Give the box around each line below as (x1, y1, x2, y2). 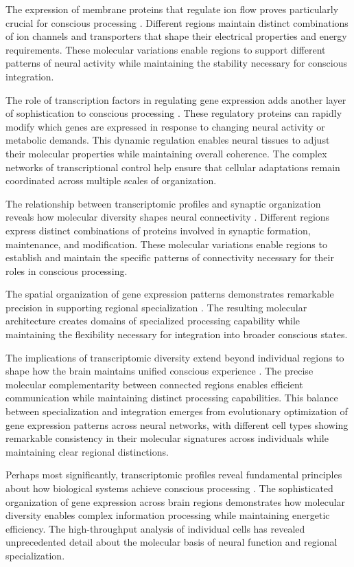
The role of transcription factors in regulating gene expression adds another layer (5, 92, 346, 107)
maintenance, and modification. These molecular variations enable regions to (5, 236, 327, 251)
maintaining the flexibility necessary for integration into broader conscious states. (5, 327, 348, 342)
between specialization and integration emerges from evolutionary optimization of (5, 404, 348, 419)
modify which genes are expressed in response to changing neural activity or (5, 119, 325, 133)
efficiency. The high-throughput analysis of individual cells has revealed (5, 521, 305, 535)
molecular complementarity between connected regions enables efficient (5, 377, 303, 391)
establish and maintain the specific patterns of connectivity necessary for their (5, 250, 334, 265)
